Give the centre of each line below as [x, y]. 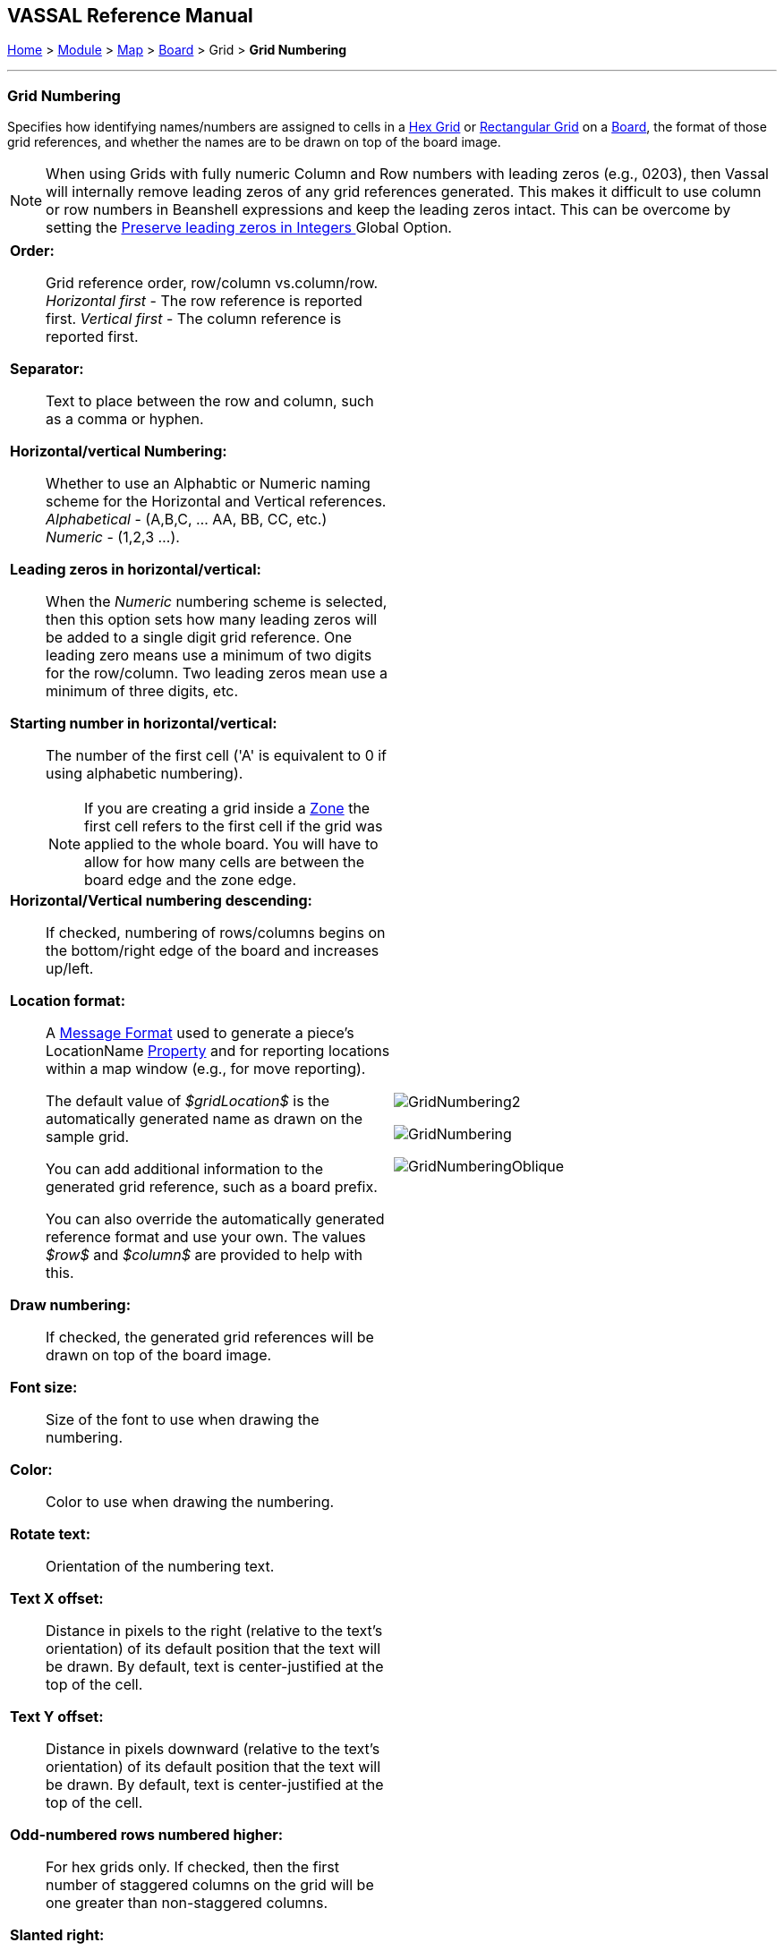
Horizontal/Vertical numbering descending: [161, 901]
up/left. [70, 969]
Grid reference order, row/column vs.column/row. [212, 283]
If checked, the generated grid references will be [210, 1338]
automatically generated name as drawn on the [205, 1119]
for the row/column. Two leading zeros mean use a [217, 673]
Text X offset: [57, 1599]
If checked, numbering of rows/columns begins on [216, 933]
